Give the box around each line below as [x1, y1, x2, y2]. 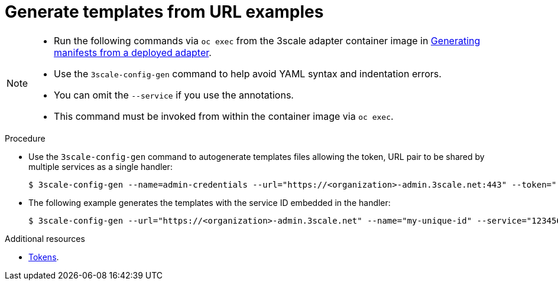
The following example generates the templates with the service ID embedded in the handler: [28, 197, 391, 208]
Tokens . [28, 251, 59, 262]
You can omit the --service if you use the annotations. [54, 89, 294, 101]
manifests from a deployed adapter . [54, 46, 212, 58]
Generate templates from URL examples [5, 2, 324, 22]
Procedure [5, 133, 46, 143]
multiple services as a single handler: [28, 161, 173, 172]
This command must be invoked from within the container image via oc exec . [54, 110, 394, 122]
